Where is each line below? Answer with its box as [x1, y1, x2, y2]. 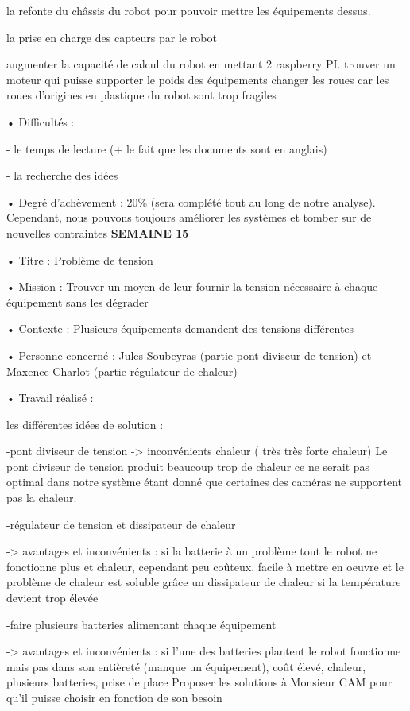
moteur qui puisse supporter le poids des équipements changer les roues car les [6, 71, 389, 87]
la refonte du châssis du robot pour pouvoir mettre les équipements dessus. [6, 2, 371, 18]
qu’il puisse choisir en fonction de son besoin [6, 690, 222, 705]
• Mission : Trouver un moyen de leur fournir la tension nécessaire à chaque [6, 278, 378, 295]
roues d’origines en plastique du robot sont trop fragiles [6, 87, 277, 103]
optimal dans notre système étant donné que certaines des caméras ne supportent [6, 473, 403, 490]
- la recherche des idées [6, 167, 118, 184]
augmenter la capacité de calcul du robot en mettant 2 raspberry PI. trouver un [6, 56, 396, 72]
